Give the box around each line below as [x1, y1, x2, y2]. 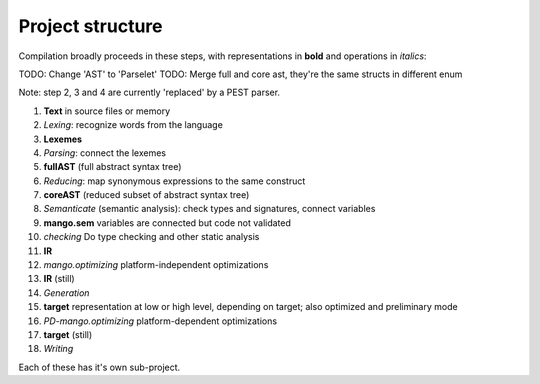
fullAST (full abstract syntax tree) [43, 161, 182, 173]
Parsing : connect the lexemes [43, 146, 167, 159]
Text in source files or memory [43, 105, 170, 117]
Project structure [18, 15, 163, 37]
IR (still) [43, 273, 75, 285]
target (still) [43, 328, 93, 340]
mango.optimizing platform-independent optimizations [43, 259, 269, 271]
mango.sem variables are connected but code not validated [43, 216, 292, 229]
